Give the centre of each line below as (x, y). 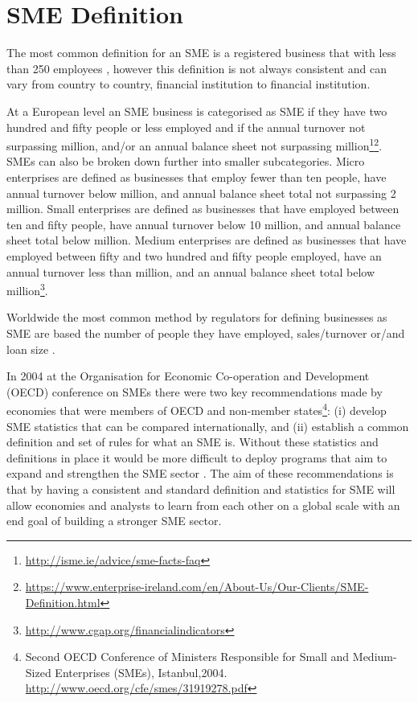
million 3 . (27, 289)
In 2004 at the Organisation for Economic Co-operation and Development (188, 376)
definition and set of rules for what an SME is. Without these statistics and (193, 442)
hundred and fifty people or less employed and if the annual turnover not (186, 127)
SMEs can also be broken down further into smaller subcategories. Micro (186, 161)
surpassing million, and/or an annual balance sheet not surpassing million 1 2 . (195, 144)
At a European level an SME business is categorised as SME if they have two (197, 111)
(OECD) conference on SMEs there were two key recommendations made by (195, 391)
